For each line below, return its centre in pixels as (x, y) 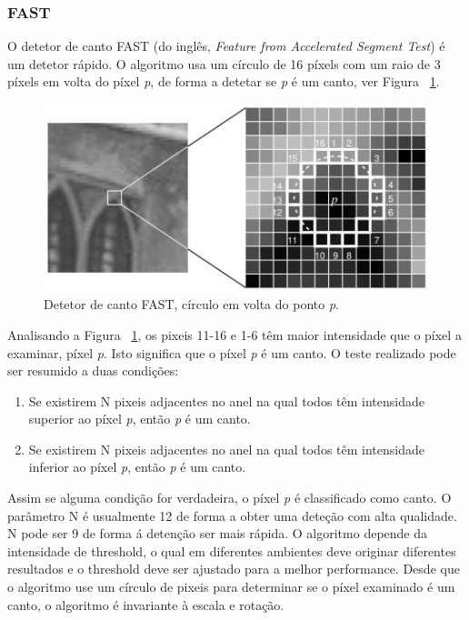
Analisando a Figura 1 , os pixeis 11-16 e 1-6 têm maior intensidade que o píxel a (234, 334)
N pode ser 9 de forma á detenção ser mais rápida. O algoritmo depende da (218, 533)
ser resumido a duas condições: (93, 370)
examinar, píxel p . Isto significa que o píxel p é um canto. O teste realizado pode (232, 352)
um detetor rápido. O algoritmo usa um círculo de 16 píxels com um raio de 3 (224, 63)
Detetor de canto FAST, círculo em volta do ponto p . (191, 304)
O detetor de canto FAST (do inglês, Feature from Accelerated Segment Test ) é (226, 46)
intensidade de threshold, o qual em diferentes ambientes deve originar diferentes (232, 550)
